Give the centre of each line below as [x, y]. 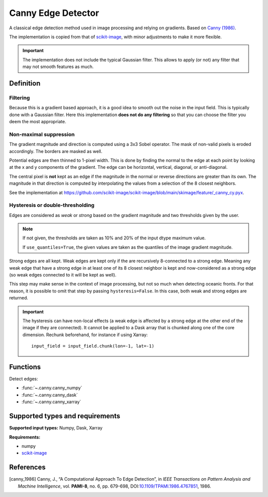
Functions [25, 367]
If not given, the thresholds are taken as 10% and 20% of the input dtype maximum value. [114, 238]
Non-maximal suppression [42, 134]
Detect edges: [24, 379]
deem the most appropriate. [38, 122]
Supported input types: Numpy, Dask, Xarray [56, 428]
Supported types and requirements [65, 416]
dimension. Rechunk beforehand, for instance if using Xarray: [85, 335]
